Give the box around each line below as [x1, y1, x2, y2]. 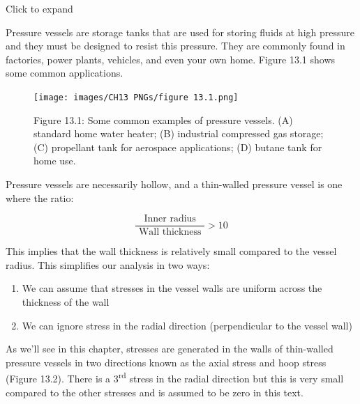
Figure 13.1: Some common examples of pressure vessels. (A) [33, 112, 293, 127]
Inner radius [144, 214, 196, 224]
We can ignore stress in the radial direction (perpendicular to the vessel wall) [22, 318, 352, 332]
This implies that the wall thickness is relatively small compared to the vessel [6, 244, 337, 258]
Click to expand [6, 1, 73, 15]
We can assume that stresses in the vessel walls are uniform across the [22, 281, 322, 295]
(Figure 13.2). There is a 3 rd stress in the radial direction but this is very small [6, 369, 344, 386]
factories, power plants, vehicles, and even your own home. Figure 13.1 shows [6, 52, 336, 66]
